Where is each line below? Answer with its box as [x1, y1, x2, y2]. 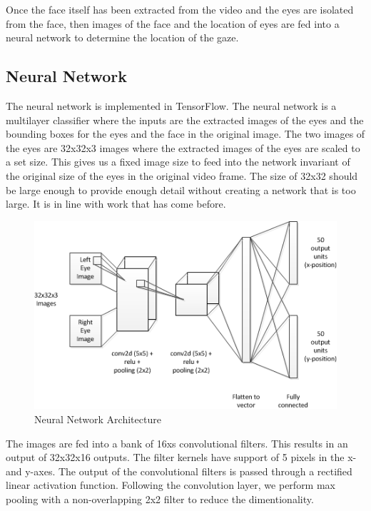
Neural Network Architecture [34, 412, 161, 427]
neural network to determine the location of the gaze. [6, 30, 239, 45]
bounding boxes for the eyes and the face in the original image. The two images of [6, 126, 365, 141]
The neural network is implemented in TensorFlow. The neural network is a [6, 98, 337, 113]
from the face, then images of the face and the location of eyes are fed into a [6, 16, 340, 31]
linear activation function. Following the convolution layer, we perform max [6, 477, 335, 492]
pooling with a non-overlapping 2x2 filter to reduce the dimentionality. [6, 492, 314, 507]
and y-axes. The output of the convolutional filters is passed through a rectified [6, 463, 352, 478]
